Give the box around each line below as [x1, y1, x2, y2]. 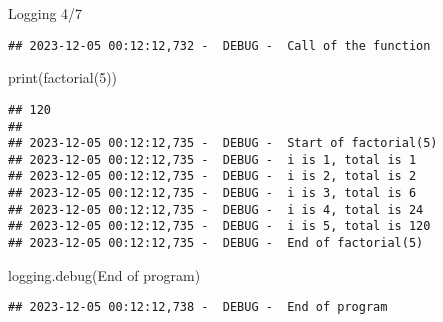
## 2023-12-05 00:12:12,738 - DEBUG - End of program [8, 300, 388, 315]
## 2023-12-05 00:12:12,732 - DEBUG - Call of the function [8, 38, 431, 53]
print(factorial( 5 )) [8, 67, 118, 88]
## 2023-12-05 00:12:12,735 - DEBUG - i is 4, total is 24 [8, 202, 424, 217]
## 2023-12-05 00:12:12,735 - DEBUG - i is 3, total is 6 [8, 186, 417, 201]
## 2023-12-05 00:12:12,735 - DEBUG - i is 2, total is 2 [8, 169, 417, 184]
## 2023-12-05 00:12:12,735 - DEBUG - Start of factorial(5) [8, 136, 438, 151]
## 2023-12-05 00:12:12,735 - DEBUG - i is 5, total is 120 [8, 219, 431, 234]
